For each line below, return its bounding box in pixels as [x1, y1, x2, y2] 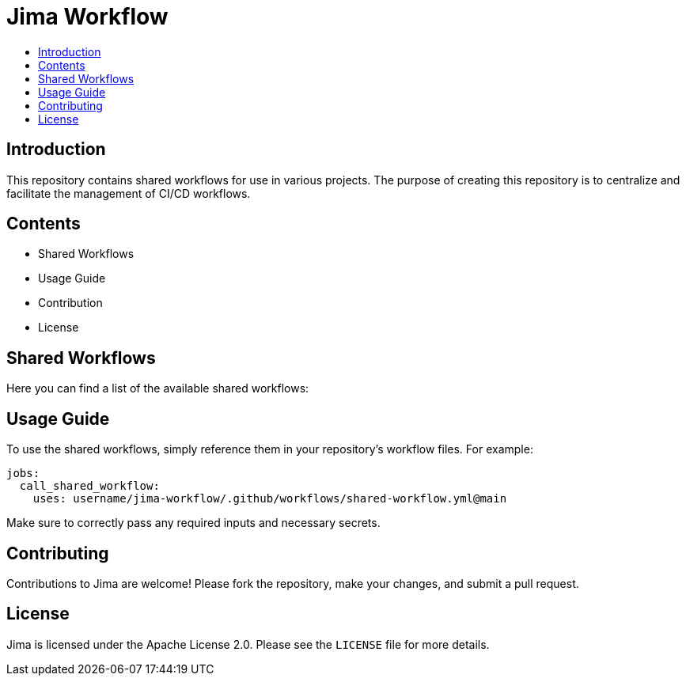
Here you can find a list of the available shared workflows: [6, 381, 309, 396]
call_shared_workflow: [19, 479, 160, 493]
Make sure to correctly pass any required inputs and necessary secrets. [6, 516, 381, 530]
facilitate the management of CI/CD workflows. [6, 186, 251, 200]
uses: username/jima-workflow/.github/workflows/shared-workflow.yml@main [32, 492, 507, 506]
